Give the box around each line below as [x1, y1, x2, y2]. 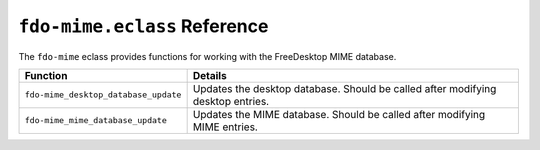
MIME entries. [192, 120, 259, 134]
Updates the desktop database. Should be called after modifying [192, 81, 497, 95]
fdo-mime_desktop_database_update [24, 90, 182, 100]
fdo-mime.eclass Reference [18, 15, 269, 37]
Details [192, 68, 227, 82]
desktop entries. [192, 94, 270, 108]
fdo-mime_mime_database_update [24, 115, 167, 126]
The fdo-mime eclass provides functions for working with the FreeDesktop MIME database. [18, 50, 397, 62]
